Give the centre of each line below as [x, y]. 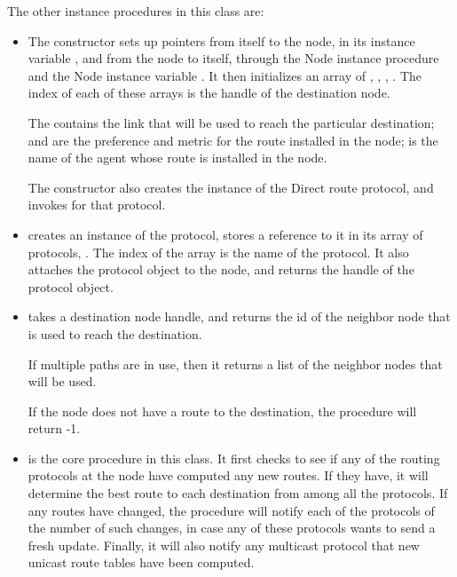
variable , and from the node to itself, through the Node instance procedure [233, 58]
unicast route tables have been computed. [141, 562]
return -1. [54, 428]
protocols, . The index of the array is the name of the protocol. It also [218, 252]
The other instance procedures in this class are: [136, 11]
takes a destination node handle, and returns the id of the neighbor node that [239, 316]
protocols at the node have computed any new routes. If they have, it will [228, 475]
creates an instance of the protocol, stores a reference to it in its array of [225, 234]
